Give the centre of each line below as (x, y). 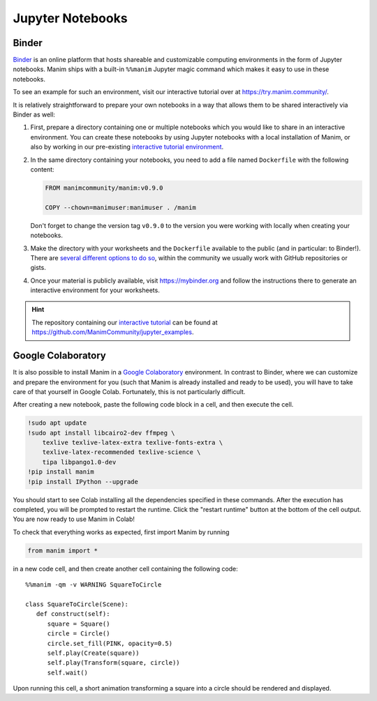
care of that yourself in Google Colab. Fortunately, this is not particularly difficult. (129, 391)
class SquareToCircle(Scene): (77, 604)
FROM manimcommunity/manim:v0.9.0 (104, 188)
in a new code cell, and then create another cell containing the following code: (126, 568)
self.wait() (68, 672)
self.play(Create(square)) (93, 653)
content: (43, 169)
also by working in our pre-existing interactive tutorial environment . (127, 147)
